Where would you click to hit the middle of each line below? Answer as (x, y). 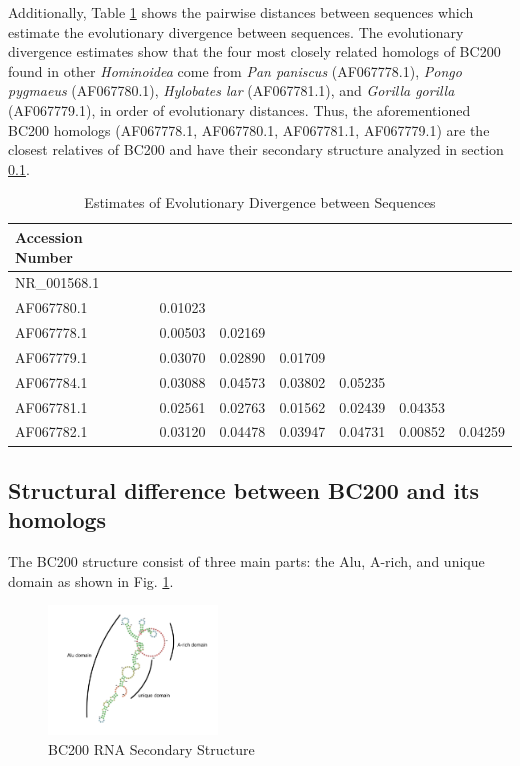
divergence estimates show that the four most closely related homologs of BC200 (254, 51)
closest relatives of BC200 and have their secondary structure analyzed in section (256, 149)
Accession (49, 236)
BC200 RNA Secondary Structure (151, 748)
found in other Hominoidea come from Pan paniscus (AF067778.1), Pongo (235, 70)
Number (44, 256)
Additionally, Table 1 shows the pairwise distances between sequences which (241, 12)
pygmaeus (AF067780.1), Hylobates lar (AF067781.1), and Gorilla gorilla (231, 90)
